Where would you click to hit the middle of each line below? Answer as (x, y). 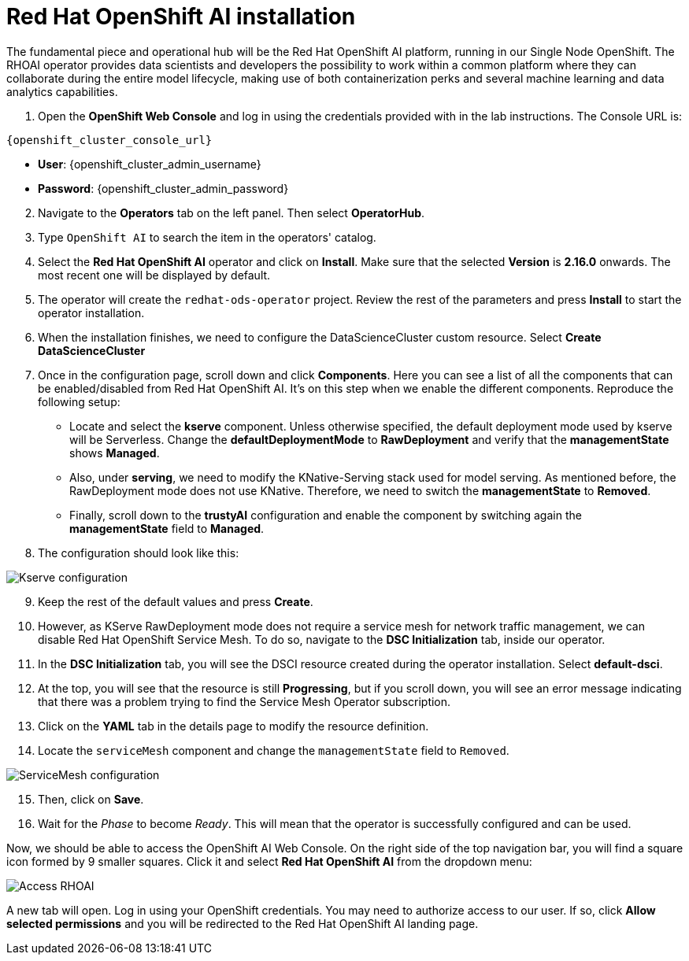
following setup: (79, 401)
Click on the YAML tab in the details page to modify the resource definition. (233, 726)
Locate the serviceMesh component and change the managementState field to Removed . (274, 750)
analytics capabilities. (62, 91)
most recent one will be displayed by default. (154, 275)
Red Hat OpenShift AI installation (181, 17)
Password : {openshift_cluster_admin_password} (163, 188)
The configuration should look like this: (139, 553)
